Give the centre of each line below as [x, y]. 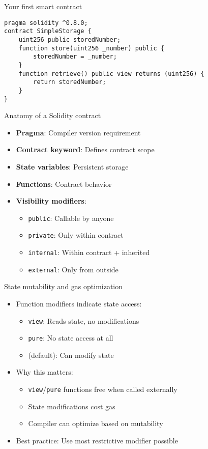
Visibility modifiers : [51, 201]
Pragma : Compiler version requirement [78, 132]
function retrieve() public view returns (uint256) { [111, 74]
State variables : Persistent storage [72, 166]
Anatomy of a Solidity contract [53, 115]
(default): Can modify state [71, 355]
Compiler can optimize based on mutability [96, 423]
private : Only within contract [76, 235]
